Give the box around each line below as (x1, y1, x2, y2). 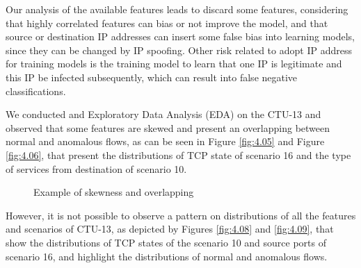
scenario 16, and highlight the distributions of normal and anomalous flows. (6, 249, 328, 263)
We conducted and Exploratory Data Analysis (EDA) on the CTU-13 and (6, 107, 321, 122)
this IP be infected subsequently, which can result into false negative (6, 69, 298, 84)
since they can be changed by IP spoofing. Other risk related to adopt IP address (6, 42, 352, 57)
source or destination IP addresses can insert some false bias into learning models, (6, 29, 355, 44)
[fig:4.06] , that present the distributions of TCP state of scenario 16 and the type (6, 147, 351, 162)
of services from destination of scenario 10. (6, 161, 187, 176)
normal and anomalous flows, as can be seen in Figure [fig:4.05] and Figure (6, 134, 325, 149)
